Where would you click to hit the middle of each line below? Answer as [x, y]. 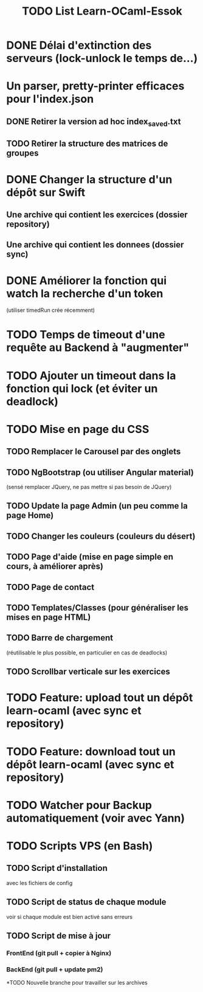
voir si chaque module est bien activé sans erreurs [69, 917]
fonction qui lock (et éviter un [82, 388]
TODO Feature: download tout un [91, 751]
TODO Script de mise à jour [59, 936]
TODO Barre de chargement [60, 638]
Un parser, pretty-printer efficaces [95, 86]
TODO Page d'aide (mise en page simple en [90, 557]
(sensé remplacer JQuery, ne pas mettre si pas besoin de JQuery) [89, 487]
